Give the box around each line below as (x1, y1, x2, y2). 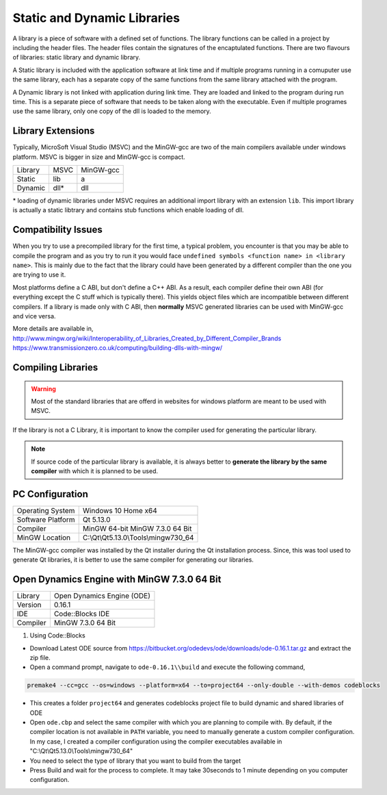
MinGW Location (16, 533, 71, 542)
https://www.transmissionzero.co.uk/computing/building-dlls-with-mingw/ (12, 344, 222, 352)
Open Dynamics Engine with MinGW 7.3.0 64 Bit (12, 574, 222, 585)
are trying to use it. (12, 270, 66, 279)
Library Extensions (12, 125, 95, 137)
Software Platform (16, 514, 75, 524)
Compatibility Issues (12, 224, 103, 236)
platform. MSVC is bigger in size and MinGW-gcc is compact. (12, 153, 186, 161)
